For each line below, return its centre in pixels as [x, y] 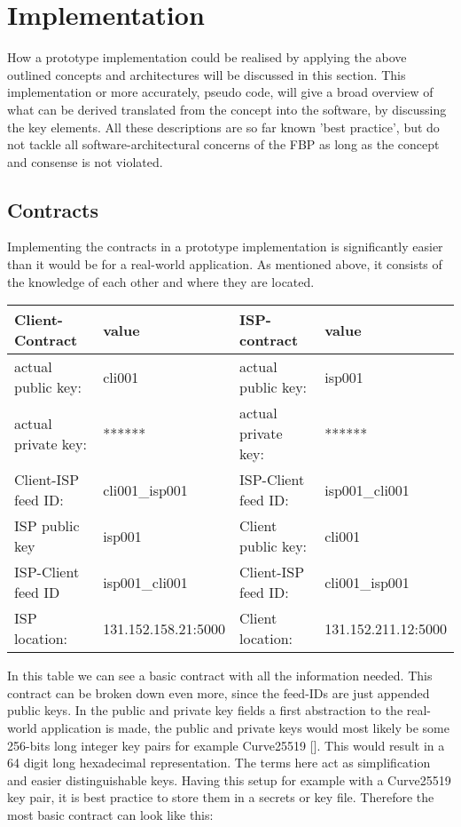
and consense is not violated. [85, 161]
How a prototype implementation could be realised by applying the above [207, 57]
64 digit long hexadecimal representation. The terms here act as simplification [219, 763]
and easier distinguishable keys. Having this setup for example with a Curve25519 [229, 779]
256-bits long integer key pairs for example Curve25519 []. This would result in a [226, 745]
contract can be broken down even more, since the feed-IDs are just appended [219, 692]
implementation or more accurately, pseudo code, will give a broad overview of [220, 92]
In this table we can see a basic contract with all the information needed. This [220, 676]
